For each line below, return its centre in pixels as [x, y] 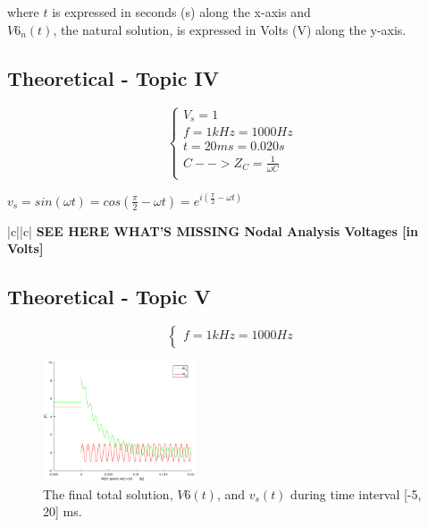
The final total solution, [108, 493]
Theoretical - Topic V [109, 297]
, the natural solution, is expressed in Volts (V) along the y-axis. [230, 29]
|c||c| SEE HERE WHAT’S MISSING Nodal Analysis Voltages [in [213, 230]
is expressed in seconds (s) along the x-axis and [181, 12]
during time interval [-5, [356, 493]
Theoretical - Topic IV [113, 77]
